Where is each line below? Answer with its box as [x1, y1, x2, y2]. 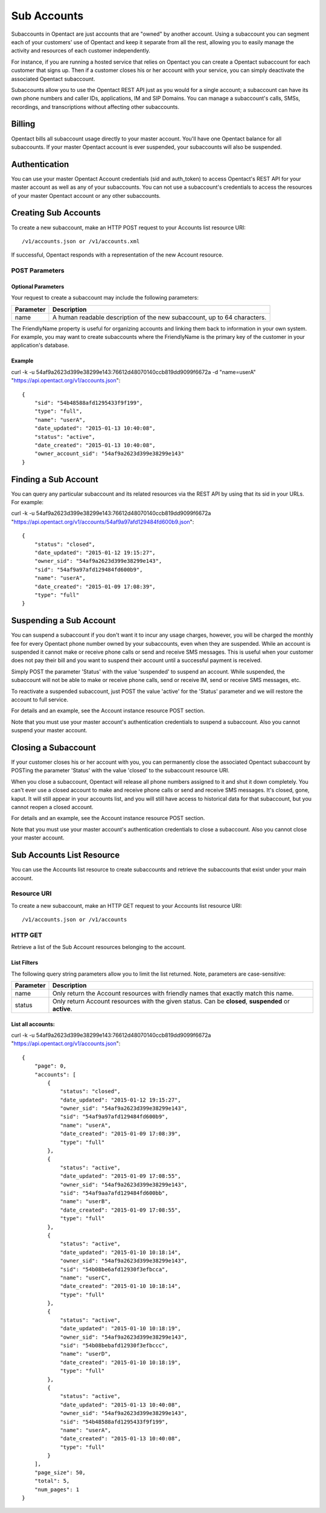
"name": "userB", [60, 1198, 112, 1205]
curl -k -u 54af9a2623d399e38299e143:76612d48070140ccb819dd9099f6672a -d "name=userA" [11, 368, 256, 375]
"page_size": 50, [34, 1469, 86, 1476]
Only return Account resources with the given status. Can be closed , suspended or [52, 997, 290, 1005]
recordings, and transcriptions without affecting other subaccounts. [11, 103, 179, 110]
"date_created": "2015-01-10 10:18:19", [60, 1359, 181, 1366]
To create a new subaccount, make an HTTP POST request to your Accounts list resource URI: [11, 224, 246, 231]
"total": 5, [34, 1477, 70, 1485]
